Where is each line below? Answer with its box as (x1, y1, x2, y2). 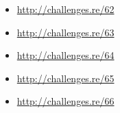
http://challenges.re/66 (16, 94, 115, 108)
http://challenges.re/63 (16, 25, 115, 39)
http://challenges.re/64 (16, 48, 115, 62)
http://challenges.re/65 (16, 71, 115, 85)
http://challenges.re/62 (16, 2, 115, 16)
